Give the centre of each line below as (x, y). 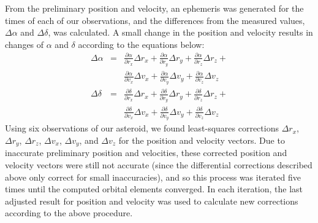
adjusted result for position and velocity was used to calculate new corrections (152, 201)
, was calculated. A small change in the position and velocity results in (180, 32)
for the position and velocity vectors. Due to (202, 140)
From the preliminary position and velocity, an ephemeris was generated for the (154, 8)
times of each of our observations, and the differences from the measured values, (155, 20)
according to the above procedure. (69, 213)
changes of (25, 44)
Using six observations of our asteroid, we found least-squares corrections (142, 128)
